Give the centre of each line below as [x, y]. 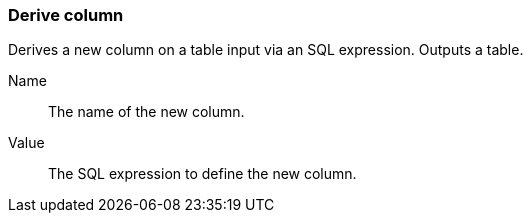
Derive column [66, 15]
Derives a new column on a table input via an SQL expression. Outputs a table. [266, 50]
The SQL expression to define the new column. [202, 174]
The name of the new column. [146, 112]
